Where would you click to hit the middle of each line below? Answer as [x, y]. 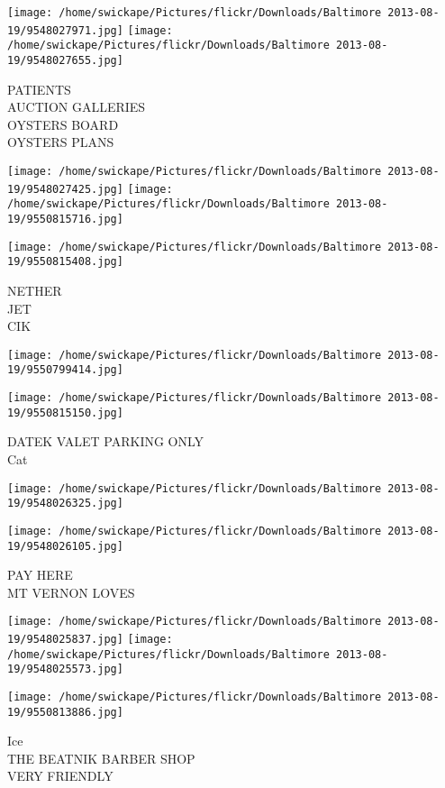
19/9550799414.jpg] [65, 370]
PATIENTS [39, 89]
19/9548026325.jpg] [65, 504]
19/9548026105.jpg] [65, 546]
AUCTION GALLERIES [77, 107]
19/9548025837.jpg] [65, 639]
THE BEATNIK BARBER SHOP [101, 758]
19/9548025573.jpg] [65, 669]
